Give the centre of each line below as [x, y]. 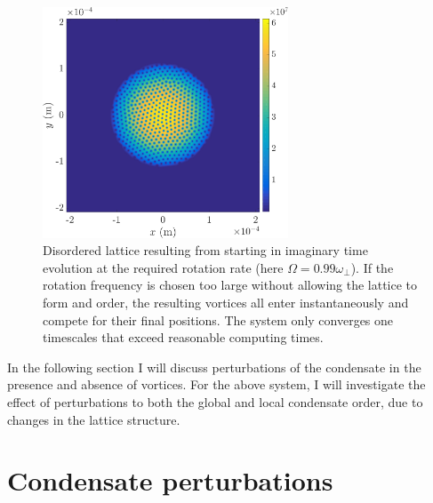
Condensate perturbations [170, 480]
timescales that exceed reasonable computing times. [183, 337]
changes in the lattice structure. [94, 419]
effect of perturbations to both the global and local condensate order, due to [215, 402]
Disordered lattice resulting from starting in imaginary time [205, 250]
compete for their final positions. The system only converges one [218, 319]
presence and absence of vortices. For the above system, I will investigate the [216, 384]
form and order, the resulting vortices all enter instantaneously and [226, 303]
